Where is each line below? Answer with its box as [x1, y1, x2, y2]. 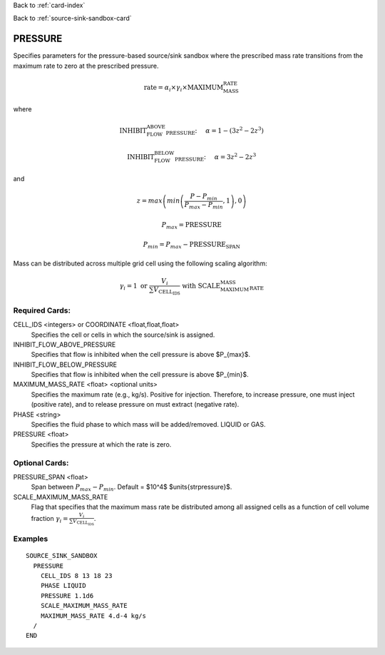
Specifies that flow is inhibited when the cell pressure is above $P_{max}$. [31, 350, 251, 359]
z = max [136, 197, 163, 205]
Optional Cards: [13, 457, 69, 467]
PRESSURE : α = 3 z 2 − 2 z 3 [175, 151, 257, 163]
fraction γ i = [31, 514, 68, 524]
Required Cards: [13, 305, 71, 315]
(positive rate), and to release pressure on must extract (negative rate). [31, 400, 240, 409]
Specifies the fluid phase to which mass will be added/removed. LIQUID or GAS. [31, 420, 266, 429]
